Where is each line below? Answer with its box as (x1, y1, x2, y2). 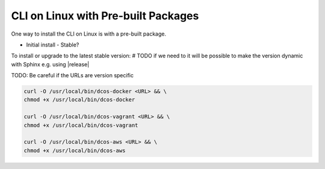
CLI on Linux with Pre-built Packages (11, 9, 199, 22)
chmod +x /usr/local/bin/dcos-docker (23, 97, 135, 103)
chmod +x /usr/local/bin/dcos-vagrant (23, 121, 138, 129)
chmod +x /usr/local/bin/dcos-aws (23, 147, 126, 154)
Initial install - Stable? (26, 41, 79, 48)
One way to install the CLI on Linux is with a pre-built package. (11, 30, 167, 37)
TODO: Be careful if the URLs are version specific (11, 72, 134, 79)
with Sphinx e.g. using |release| (11, 60, 90, 68)
